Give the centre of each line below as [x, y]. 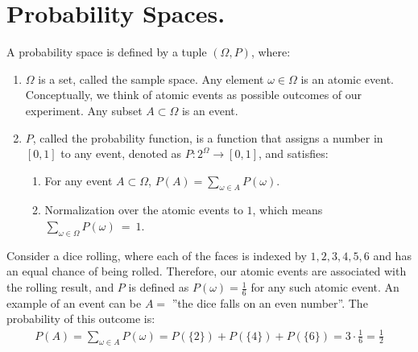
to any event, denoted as [121, 153]
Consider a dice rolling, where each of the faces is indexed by [157, 255]
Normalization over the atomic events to [144, 210]
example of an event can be [74, 302]
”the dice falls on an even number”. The [270, 302]
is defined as [159, 287]
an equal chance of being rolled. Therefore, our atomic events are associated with [207, 271]
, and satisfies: [294, 153]
